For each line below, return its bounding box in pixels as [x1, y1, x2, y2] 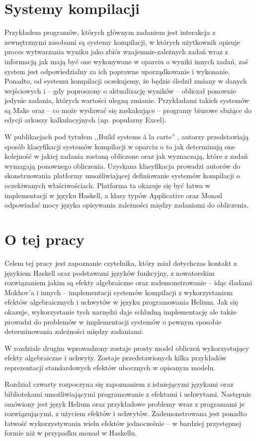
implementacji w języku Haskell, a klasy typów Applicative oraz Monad [4, 190, 223, 200]
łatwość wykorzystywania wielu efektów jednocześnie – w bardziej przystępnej [4, 418, 242, 428]
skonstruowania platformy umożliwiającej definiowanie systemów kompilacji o [4, 170, 240, 181]
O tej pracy [4, 229, 85, 249]
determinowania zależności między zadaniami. [4, 326, 144, 336]
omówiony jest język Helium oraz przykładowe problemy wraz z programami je [4, 398, 245, 409]
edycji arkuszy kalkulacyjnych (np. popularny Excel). [4, 114, 167, 125]
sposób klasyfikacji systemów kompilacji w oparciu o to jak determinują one [4, 141, 236, 151]
